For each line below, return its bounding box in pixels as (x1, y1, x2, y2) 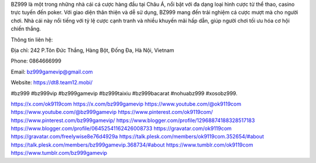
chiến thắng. (11, 25, 41, 32)
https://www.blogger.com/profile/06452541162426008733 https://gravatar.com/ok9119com (11, 125, 232, 132)
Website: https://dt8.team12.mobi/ (11, 79, 93, 86)
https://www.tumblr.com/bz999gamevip (11, 150, 108, 157)
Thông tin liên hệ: (11, 36, 53, 43)
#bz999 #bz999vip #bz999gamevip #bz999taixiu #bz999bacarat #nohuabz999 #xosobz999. (11, 89, 238, 96)
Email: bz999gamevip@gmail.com (11, 68, 93, 75)
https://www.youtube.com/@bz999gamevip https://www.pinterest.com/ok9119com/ (11, 109, 213, 116)
